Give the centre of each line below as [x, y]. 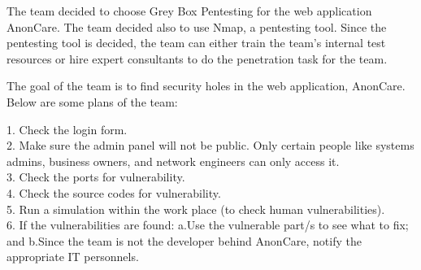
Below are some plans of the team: [92, 101]
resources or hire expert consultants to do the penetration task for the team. [197, 58]
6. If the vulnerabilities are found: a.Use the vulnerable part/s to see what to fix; [208, 225]
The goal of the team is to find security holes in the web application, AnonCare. [206, 86]
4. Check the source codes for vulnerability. [114, 192]
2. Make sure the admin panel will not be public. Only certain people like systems [210, 145]
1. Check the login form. [67, 129]
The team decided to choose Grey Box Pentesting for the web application [189, 11]
